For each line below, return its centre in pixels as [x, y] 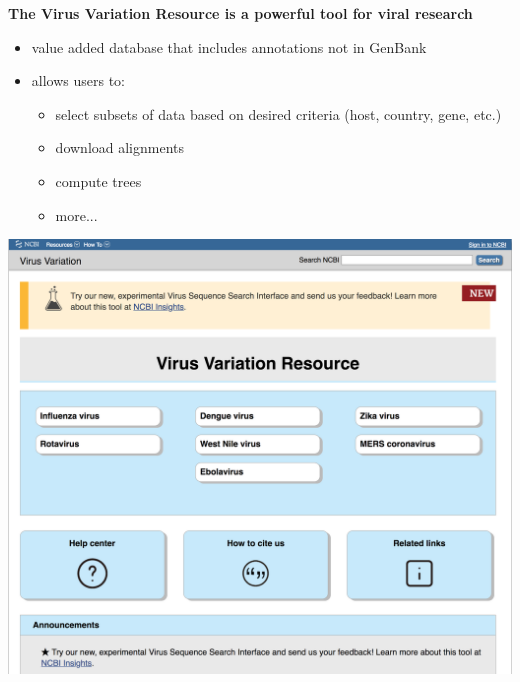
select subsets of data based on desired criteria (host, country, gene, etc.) [278, 113]
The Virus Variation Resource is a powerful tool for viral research [240, 13]
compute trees [98, 180]
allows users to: [78, 80]
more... [76, 214]
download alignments [120, 147]
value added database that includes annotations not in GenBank [229, 46]
